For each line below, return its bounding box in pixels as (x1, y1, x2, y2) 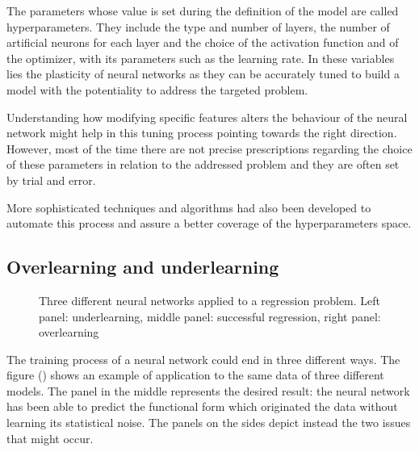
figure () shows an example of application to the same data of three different (6, 366, 384, 383)
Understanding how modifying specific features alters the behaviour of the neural (6, 108, 408, 125)
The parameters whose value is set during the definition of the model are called (6, 2, 399, 19)
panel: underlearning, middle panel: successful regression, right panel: (39, 308, 381, 324)
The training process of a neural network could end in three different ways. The (6, 350, 400, 367)
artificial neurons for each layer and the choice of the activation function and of (6, 34, 399, 51)
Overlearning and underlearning (6, 254, 279, 279)
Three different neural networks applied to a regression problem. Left (39, 291, 381, 308)
